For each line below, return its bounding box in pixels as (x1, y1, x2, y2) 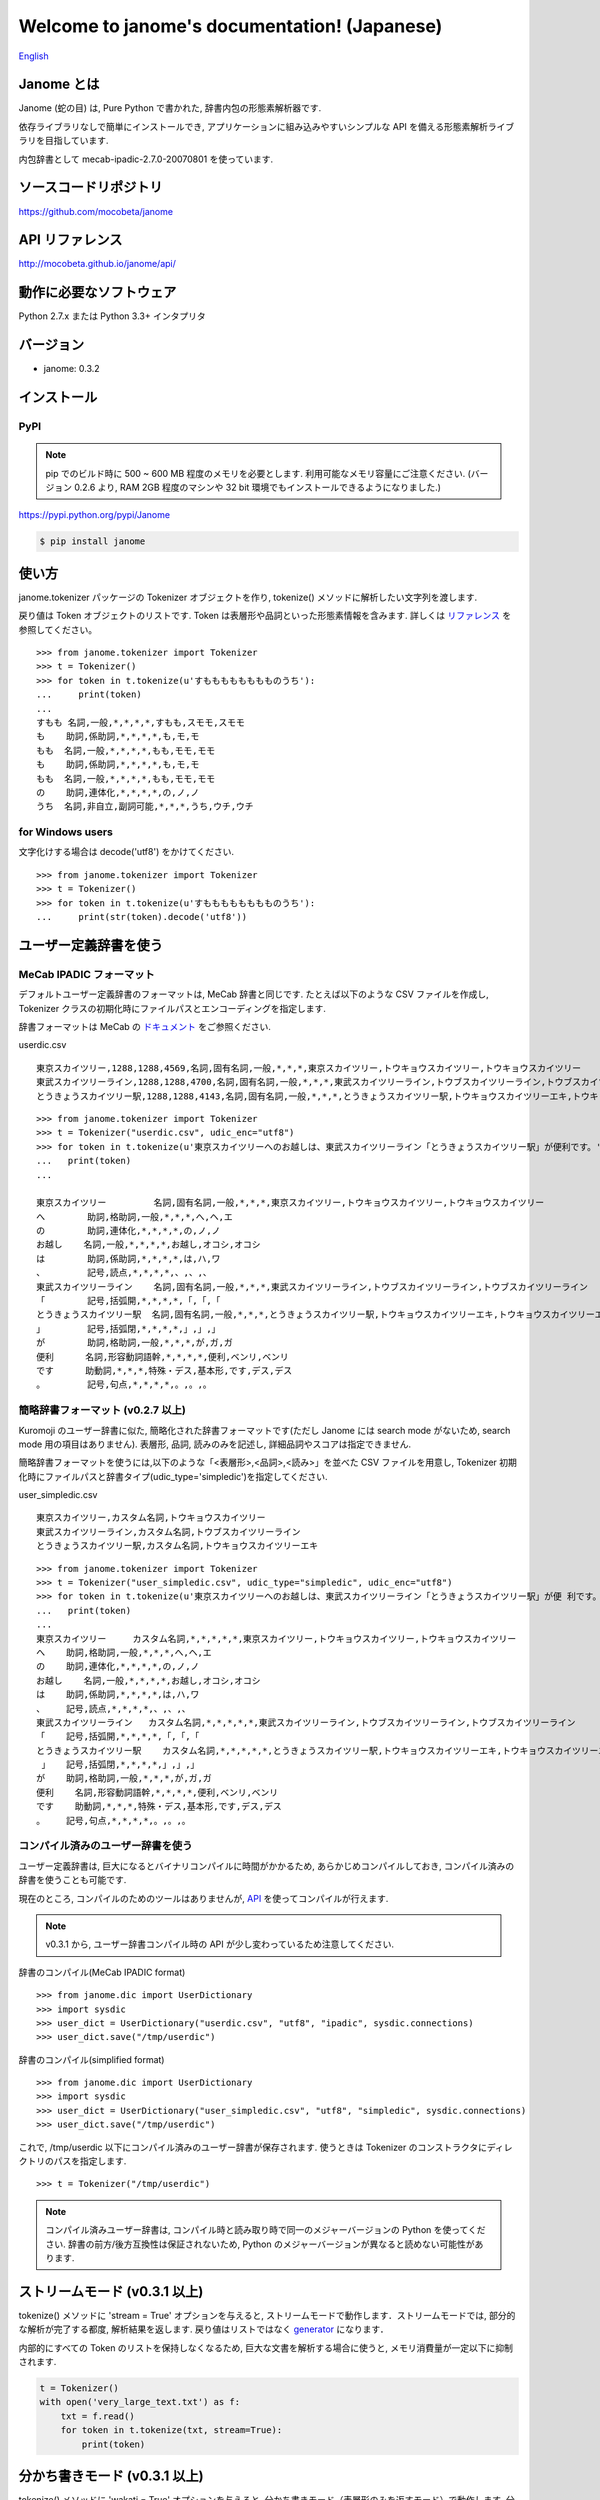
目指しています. (44, 135, 109, 147)
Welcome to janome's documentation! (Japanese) (18, 15, 443, 37)
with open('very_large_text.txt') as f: (39, 2396, 240, 2408)
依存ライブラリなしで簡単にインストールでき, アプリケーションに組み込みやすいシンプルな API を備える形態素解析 (18, 120, 489, 132)
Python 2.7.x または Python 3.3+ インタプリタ (18, 310, 206, 322)
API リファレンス (18, 231, 123, 249)
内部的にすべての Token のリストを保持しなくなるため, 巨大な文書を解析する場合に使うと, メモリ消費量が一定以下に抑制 (18, 2341, 514, 2354)
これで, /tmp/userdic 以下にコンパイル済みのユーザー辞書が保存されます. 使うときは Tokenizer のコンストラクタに (18, 2141, 488, 2153)
